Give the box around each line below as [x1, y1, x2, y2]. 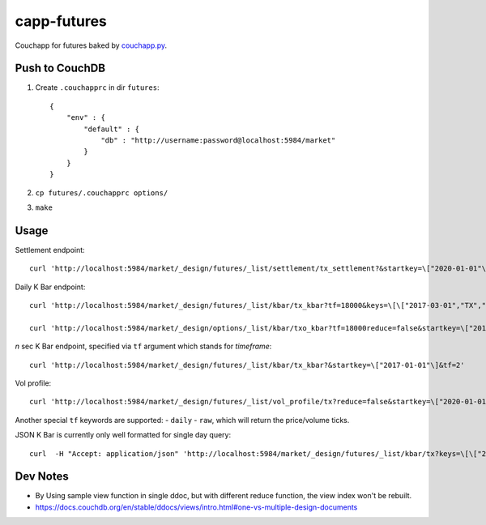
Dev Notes [15, 470, 69, 484]
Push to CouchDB [15, 62, 105, 75]
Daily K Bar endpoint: [15, 282, 86, 292]
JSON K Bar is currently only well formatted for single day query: [15, 430, 231, 440]
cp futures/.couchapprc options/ [35, 188, 168, 198]
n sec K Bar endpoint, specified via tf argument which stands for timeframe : [15, 341, 272, 352]
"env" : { [66, 113, 105, 122]
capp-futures [15, 12, 107, 30]
